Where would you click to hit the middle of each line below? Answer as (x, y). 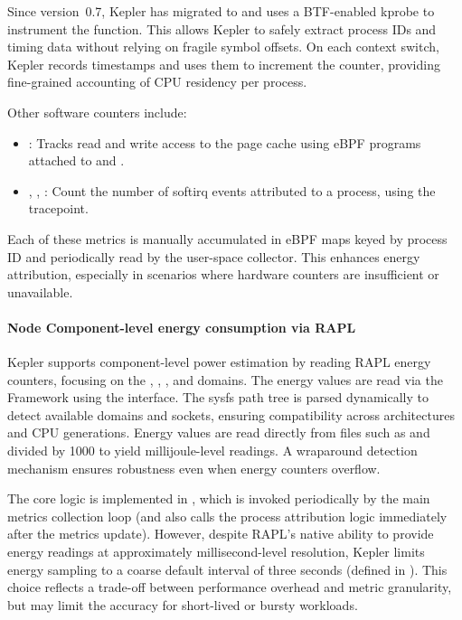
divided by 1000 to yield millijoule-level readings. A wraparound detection (212, 451)
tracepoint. (58, 208)
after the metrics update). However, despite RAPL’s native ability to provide (221, 534)
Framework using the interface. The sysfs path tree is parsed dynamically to (218, 397)
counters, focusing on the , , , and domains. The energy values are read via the (225, 379)
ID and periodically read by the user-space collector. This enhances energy (214, 256)
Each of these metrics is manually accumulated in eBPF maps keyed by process (227, 238)
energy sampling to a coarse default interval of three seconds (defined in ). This (227, 569)
